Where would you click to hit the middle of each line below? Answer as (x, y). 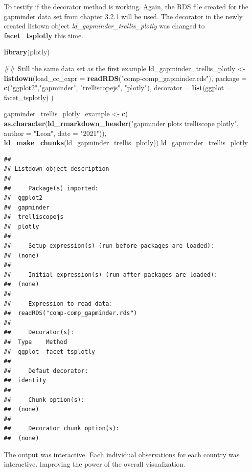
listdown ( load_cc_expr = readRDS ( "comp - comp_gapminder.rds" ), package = (126, 78)
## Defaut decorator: (46, 371)
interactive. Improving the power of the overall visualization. (95, 464)
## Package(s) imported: (51, 188)
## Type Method (35, 342)
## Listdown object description (57, 169)
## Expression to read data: (58, 303)
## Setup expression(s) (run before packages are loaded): (109, 246)
